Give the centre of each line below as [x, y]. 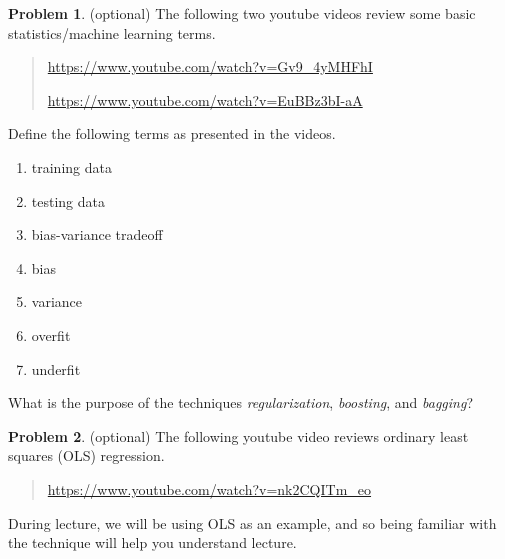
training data [71, 166]
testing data [68, 200]
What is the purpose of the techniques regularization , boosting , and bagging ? [240, 402]
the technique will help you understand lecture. [152, 542]
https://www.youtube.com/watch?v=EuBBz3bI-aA [205, 99]
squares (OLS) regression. [86, 455]
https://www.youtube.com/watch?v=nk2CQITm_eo [209, 488]
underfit [56, 368]
